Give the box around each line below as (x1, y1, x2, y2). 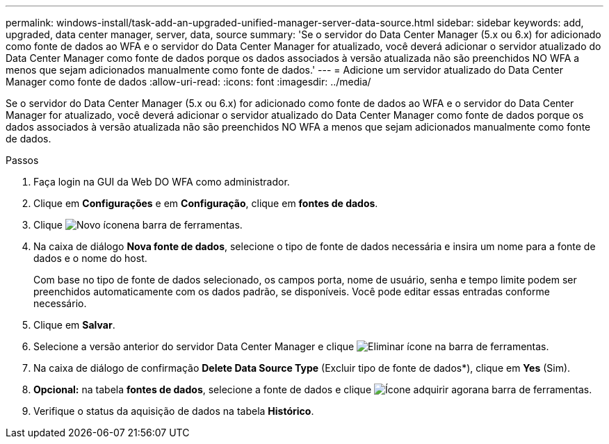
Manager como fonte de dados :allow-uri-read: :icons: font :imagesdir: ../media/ (6, 76, 371, 88)
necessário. (33, 297, 87, 309)
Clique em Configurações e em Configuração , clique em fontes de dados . (33, 197, 378, 209)
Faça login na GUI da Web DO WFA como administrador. (33, 176, 290, 188)
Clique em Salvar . (33, 319, 115, 331)
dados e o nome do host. (33, 252, 147, 264)
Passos (6, 154, 39, 166)
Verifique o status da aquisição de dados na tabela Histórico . (33, 405, 314, 417)
